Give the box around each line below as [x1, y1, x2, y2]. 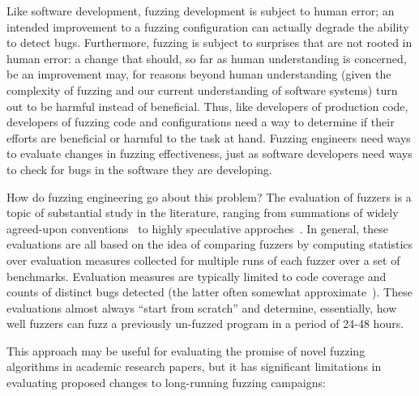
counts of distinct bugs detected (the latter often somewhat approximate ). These [6, 283, 413, 300]
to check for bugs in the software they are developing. [6, 160, 272, 177]
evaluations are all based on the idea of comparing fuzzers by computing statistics [6, 236, 413, 253]
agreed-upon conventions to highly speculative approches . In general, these [6, 219, 389, 236]
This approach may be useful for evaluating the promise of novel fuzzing [6, 342, 366, 359]
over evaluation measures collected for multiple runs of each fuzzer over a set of [6, 251, 400, 268]
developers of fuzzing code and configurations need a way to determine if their [6, 113, 395, 130]
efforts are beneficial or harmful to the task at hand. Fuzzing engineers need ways [6, 129, 411, 146]
